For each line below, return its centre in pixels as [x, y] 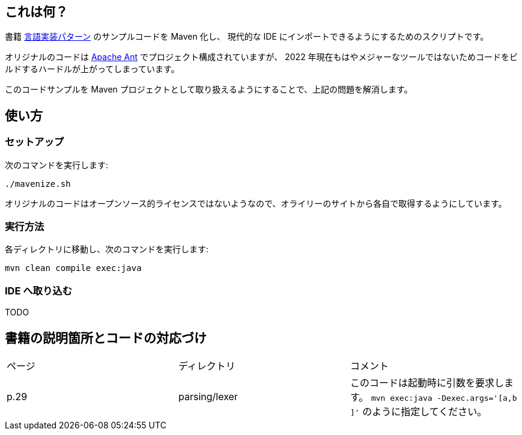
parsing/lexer [208, 396]
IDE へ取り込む [39, 291]
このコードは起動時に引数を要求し [427, 382]
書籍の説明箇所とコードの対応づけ [106, 338]
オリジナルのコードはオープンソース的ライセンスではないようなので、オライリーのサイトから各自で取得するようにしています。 [256, 203]
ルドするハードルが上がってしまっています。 [92, 69]
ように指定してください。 [429, 411]
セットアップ [35, 142]
